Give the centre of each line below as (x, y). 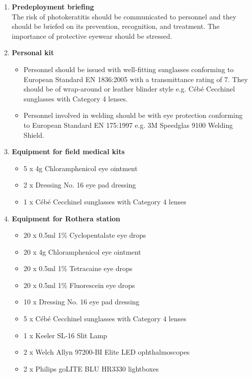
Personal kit (33, 52)
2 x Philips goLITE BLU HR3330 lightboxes (91, 368)
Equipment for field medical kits (68, 151)
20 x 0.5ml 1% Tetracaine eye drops (78, 268)
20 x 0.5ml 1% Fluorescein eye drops (79, 285)
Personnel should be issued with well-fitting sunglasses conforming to (129, 69)
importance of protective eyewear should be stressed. (92, 36)
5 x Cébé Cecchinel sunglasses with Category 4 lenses (105, 319)
